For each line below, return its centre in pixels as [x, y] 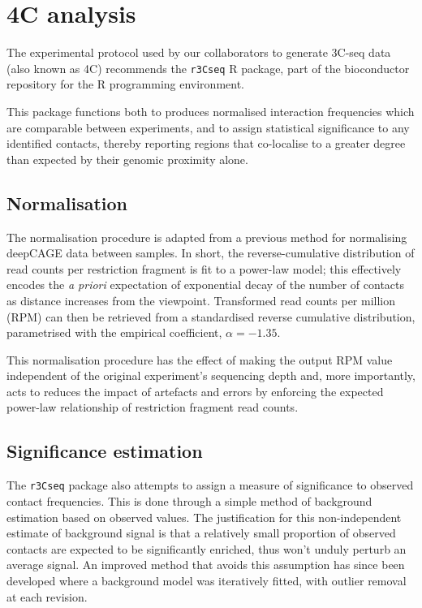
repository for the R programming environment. [125, 84]
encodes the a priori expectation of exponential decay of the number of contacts [206, 285]
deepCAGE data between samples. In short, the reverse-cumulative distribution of [211, 253]
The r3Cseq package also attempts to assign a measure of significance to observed [210, 485]
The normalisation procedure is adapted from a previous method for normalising [207, 237]
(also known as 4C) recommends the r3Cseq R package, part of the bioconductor [208, 68]
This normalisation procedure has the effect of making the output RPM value [200, 359]
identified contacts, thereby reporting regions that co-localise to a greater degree [206, 143]
